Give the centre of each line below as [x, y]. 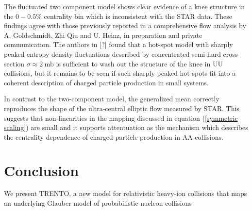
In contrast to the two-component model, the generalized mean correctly [112, 99]
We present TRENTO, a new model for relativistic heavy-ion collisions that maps [126, 193]
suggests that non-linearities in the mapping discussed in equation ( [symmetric [121, 118]
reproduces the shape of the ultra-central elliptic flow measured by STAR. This [122, 108]
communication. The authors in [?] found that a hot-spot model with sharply [118, 44]
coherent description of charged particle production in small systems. [106, 82]
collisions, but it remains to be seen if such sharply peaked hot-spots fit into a [120, 73]
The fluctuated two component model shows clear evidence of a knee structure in [125, 6]
